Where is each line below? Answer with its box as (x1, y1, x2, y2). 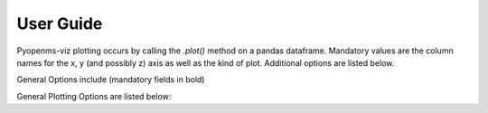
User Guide (16, 14, 103, 33)
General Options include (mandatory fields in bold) (16, 74, 205, 85)
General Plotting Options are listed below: (16, 90, 172, 101)
